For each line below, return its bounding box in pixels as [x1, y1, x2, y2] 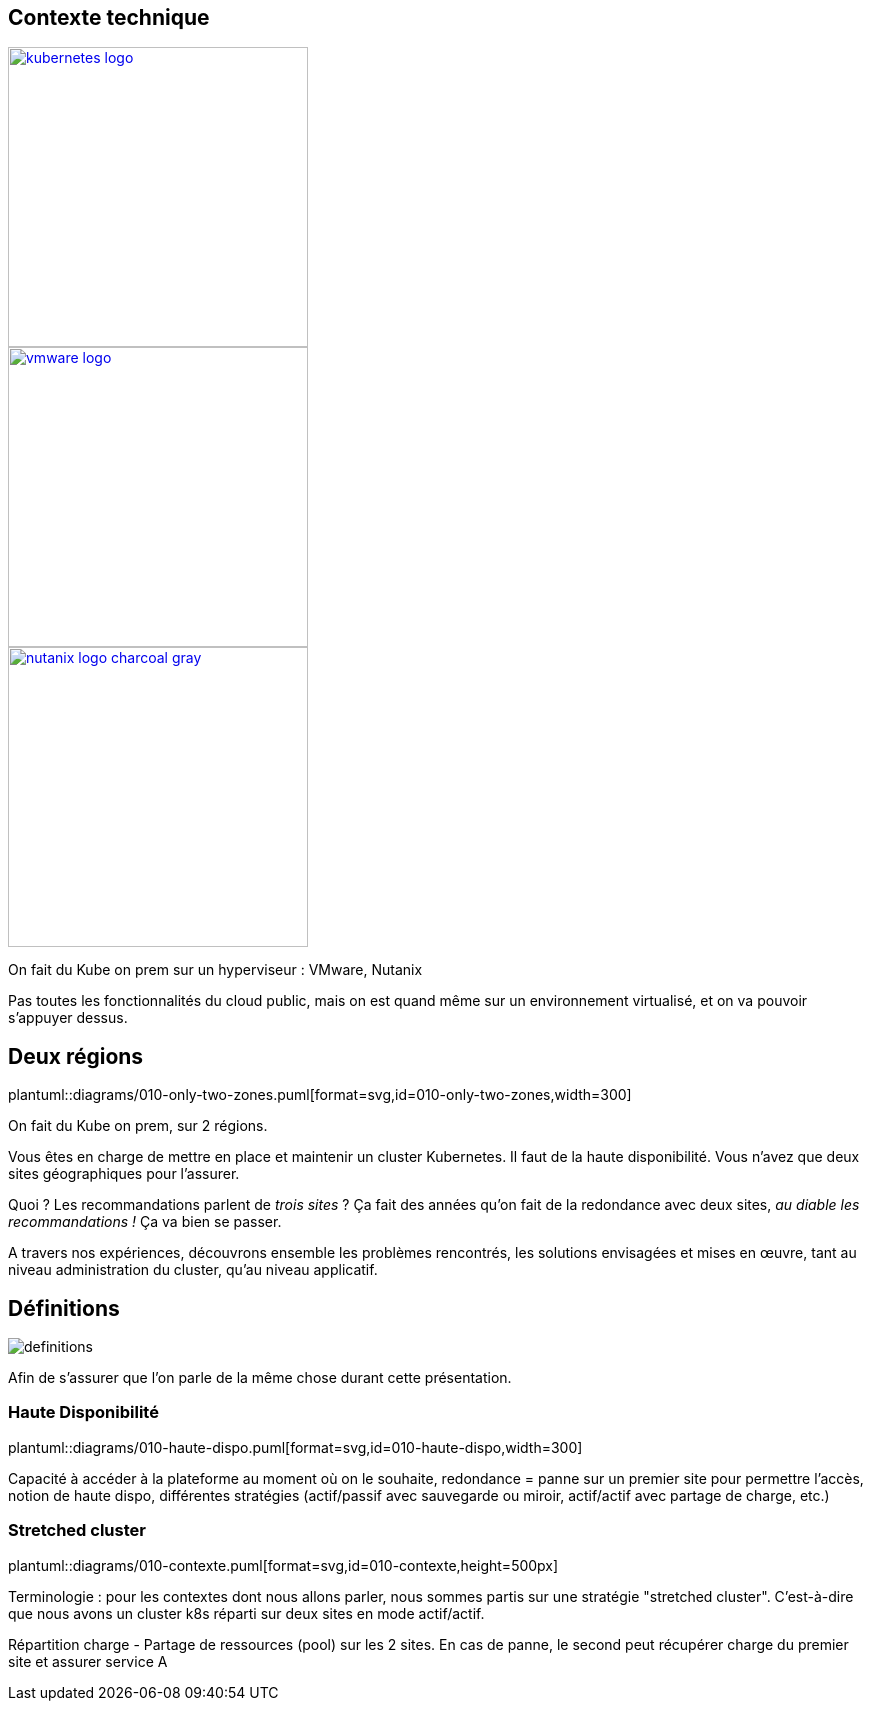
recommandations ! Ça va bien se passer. [8, 1213, 282, 1231]
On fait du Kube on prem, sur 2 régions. [8, 1117, 268, 1135]
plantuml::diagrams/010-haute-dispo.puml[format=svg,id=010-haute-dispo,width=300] [8, 1438, 583, 1456]
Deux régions [8, 1043, 144, 1069]
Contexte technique [8, 5, 210, 30]
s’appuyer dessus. [8, 1009, 128, 1027]
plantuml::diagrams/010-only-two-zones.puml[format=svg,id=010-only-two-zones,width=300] [8, 1086, 632, 1104]
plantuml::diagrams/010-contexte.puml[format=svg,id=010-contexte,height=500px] [8, 1556, 559, 1574]
